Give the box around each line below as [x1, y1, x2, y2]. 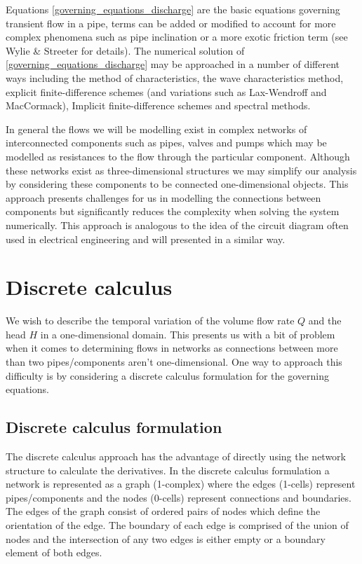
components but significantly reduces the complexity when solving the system [6, 204, 340, 219]
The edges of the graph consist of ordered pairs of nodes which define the [6, 504, 321, 518]
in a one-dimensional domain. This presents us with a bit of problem [40, 326, 335, 341]
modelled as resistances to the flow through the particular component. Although [6, 149, 350, 163]
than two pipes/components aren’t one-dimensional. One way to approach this [6, 355, 342, 369]
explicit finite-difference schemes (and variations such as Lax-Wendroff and [6, 84, 327, 99]
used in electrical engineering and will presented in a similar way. [6, 231, 286, 246]
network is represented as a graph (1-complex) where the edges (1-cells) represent [6, 476, 356, 491]
